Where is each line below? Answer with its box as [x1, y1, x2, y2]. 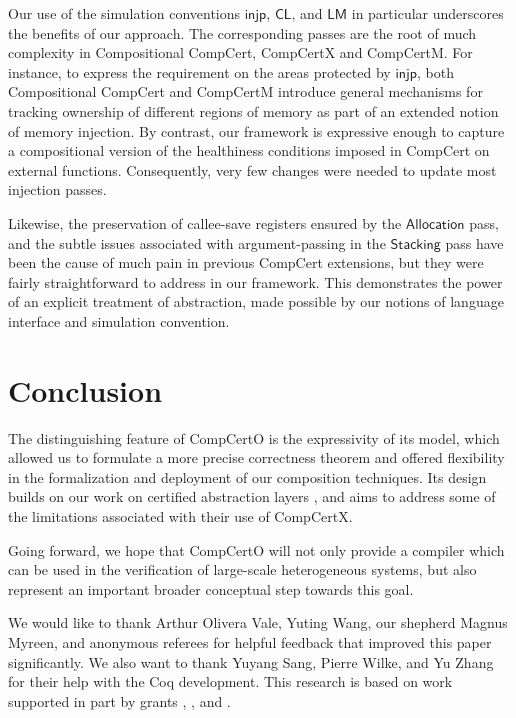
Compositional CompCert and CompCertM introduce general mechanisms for [8, 81, 483, 102]
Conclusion [8, 369, 163, 410]
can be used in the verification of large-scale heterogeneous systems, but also [8, 559, 477, 580]
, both [417, 61, 454, 82]
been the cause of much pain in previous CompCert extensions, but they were [8, 252, 484, 273]
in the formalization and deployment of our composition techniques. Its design [8, 466, 487, 487]
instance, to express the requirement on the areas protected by [8, 61, 391, 82]
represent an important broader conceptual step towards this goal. [8, 578, 414, 599]
